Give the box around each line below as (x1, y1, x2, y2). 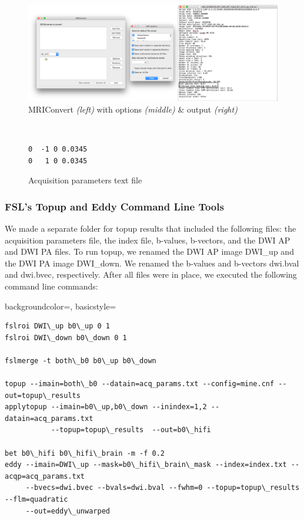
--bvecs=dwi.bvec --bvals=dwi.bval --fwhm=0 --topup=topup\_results (25, 483, 300, 492)
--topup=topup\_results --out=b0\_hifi (51, 426, 211, 435)
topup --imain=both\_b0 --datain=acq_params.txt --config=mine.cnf (5, 380, 275, 389)
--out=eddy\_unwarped (25, 506, 110, 515)
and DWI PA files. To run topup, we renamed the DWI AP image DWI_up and (5, 245, 294, 258)
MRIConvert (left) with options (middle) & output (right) (28, 103, 238, 115)
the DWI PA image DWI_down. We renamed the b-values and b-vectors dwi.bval (5, 256, 299, 269)
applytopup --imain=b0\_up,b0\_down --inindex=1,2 (5, 403, 207, 412)
